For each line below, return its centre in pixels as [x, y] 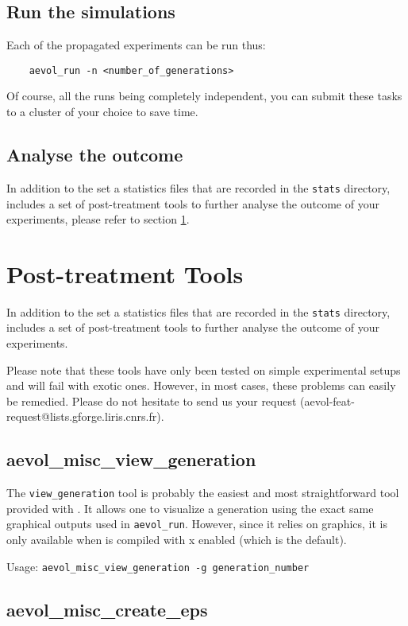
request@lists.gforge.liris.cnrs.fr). [85, 416]
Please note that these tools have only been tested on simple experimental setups [204, 369]
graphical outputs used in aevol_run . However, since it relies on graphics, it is [197, 524]
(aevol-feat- [327, 400]
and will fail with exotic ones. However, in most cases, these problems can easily [201, 385]
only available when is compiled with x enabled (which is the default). [177, 540]
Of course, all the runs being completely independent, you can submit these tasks [204, 96]
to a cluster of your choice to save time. [102, 112]
